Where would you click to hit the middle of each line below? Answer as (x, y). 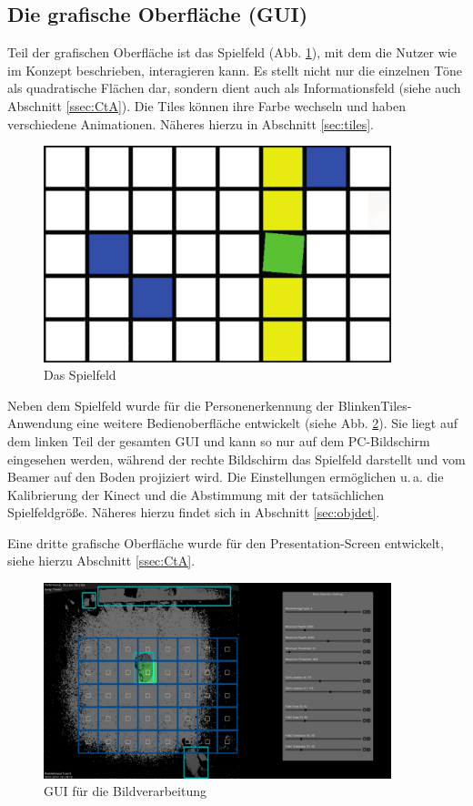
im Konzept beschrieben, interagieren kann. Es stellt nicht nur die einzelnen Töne (235, 70)
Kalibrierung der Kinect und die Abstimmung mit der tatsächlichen (196, 494)
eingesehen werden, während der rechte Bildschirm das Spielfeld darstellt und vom (236, 459)
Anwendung (40, 423)
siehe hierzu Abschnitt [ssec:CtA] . (101, 561)
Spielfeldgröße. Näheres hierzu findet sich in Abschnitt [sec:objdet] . (194, 512)
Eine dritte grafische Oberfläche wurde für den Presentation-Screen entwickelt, (226, 542)
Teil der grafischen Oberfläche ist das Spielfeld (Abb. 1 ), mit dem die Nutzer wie (232, 52)
